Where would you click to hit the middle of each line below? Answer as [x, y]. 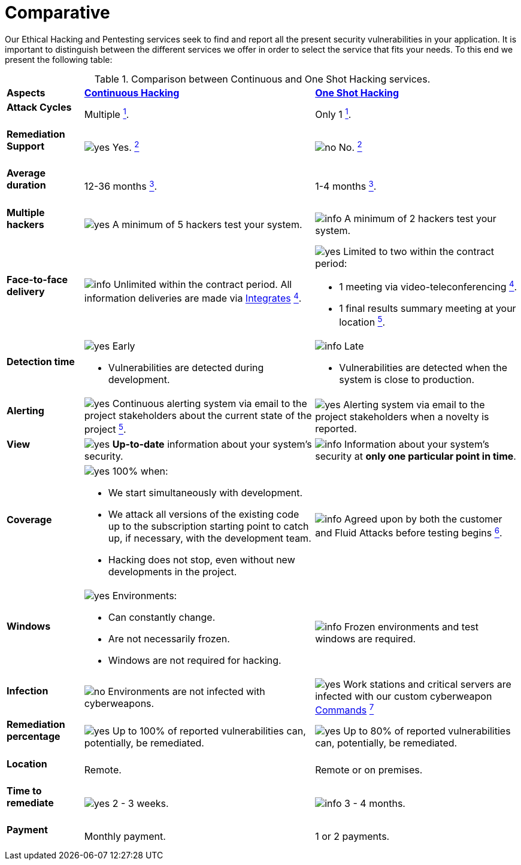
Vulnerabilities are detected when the [423, 368]
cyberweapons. [119, 703]
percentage [34, 737]
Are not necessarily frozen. [169, 639]
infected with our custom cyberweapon [404, 696]
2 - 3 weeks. [140, 803]
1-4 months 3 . [346, 186]
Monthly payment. [125, 836]
